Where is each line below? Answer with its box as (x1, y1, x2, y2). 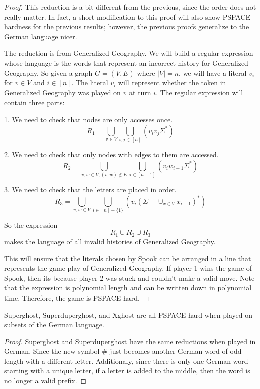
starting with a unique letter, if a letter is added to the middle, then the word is (4, 365, 250, 376)
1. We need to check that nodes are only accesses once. (4, 114, 173, 124)
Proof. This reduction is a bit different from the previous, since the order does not (4, 2, 256, 12)
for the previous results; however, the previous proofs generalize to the (33, 21, 249, 32)
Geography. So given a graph (4, 67, 93, 78)
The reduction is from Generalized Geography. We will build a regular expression (4, 48, 253, 58)
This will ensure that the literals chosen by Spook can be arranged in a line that (4, 253, 251, 263)
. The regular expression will (156, 87, 243, 98)
